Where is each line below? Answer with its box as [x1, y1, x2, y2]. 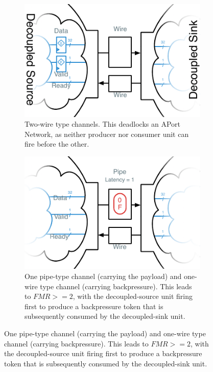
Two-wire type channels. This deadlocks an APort [25, 119, 180, 129]
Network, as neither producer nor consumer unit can [25, 128, 189, 139]
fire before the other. [25, 138, 89, 149]
